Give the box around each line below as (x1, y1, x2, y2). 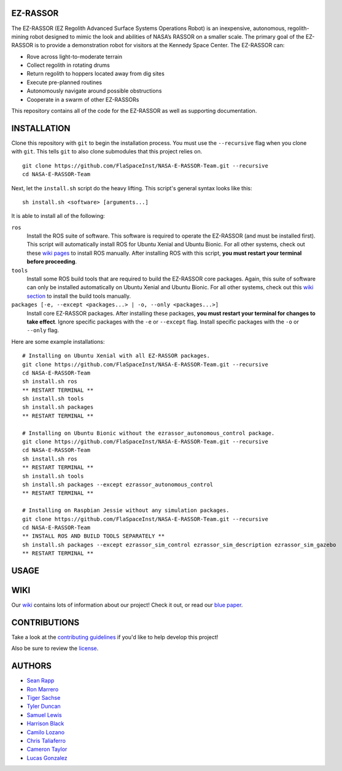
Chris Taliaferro (26, 737, 66, 744)
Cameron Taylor (26, 746, 68, 753)
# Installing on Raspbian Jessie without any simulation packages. (22, 507, 230, 514)
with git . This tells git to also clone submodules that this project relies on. (11, 148, 203, 155)
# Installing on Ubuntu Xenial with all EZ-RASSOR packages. (22, 352, 210, 359)
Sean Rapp (26, 677, 55, 684)
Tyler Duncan (26, 703, 61, 710)
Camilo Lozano (26, 728, 64, 736)
